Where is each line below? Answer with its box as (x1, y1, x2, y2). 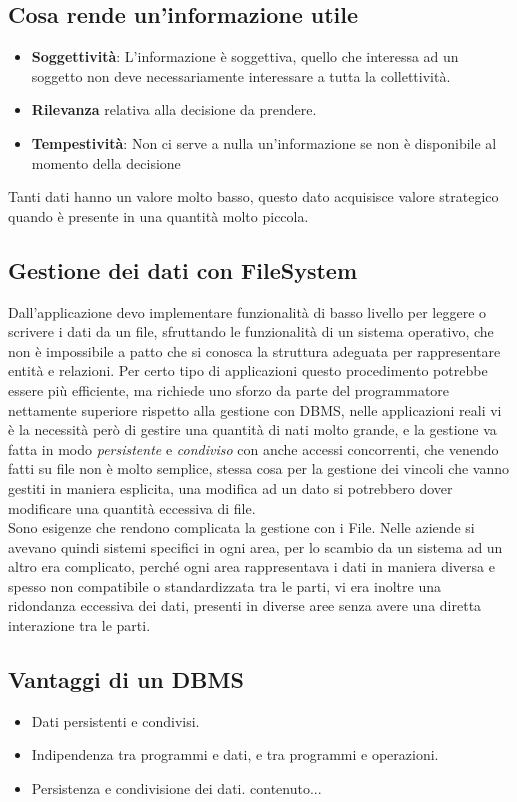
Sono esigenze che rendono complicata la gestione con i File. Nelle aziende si (8, 517, 475, 538)
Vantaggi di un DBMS (8, 664, 244, 695)
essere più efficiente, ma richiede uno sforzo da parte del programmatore (8, 379, 450, 400)
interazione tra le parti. (8, 615, 151, 636)
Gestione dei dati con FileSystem (8, 254, 357, 285)
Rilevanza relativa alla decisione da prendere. (31, 99, 317, 120)
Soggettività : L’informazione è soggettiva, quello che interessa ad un (31, 46, 459, 67)
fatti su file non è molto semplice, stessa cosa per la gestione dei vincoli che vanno (8, 458, 510, 479)
